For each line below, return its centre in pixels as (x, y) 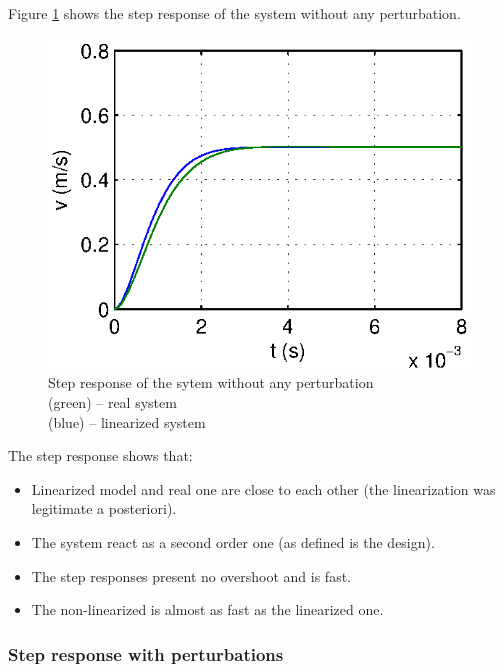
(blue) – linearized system (127, 421)
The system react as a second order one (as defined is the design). (233, 541)
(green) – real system (112, 402)
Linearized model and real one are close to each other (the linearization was (263, 488)
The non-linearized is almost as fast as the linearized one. (207, 609)
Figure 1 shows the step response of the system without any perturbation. (234, 13)
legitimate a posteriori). (104, 508)
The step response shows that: (100, 455)
